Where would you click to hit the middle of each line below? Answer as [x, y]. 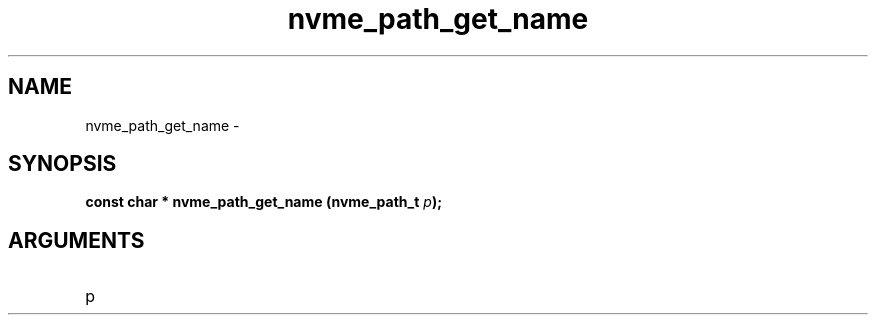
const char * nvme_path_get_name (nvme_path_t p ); [263, 202]
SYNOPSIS [62, 164]
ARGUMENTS [76, 240]
